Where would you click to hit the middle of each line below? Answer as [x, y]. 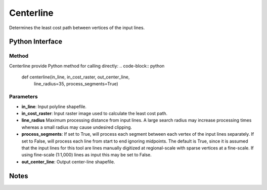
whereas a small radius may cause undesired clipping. [77, 127]
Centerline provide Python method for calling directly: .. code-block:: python [87, 66]
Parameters [23, 97]
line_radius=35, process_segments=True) [76, 84]
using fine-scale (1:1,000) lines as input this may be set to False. [87, 155]
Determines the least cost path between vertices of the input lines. [77, 28]
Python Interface [36, 42]
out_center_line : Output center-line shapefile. [68, 162]
